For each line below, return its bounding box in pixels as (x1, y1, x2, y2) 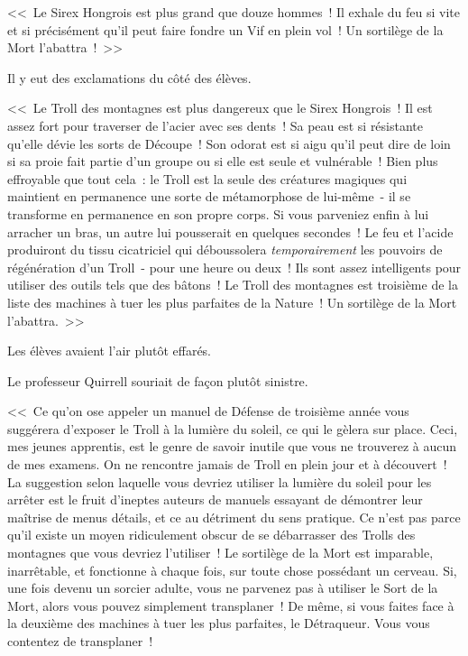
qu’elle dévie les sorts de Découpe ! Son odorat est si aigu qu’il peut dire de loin (7, 134, 451, 152)
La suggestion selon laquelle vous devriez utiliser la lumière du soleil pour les (7, 472, 432, 491)
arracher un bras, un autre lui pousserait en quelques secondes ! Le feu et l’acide (7, 222, 454, 241)
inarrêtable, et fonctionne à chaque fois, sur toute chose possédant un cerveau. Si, (7, 560, 457, 579)
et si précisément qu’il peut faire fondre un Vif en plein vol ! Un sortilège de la (7, 20, 444, 39)
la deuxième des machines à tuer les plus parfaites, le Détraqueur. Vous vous (7, 614, 430, 633)
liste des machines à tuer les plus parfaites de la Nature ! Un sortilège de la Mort (7, 292, 457, 311)
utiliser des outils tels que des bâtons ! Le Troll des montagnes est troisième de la (7, 275, 458, 294)
